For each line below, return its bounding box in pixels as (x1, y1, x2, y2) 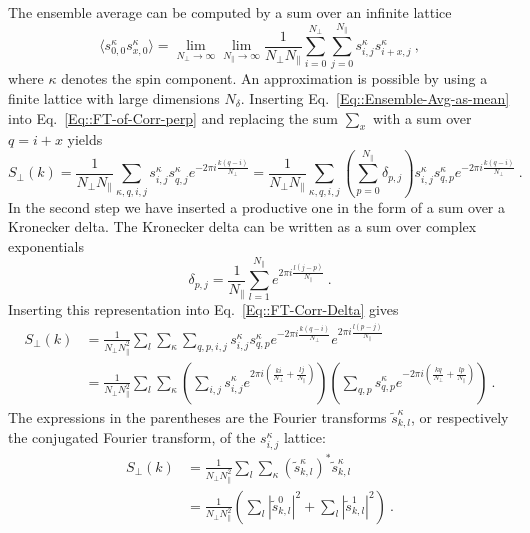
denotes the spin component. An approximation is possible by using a (61, 68, 488, 89)
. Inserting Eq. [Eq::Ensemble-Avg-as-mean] (240, 87, 510, 108)
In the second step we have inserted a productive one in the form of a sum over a (8, 196, 506, 217)
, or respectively (411, 406, 509, 427)
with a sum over (373, 107, 472, 128)
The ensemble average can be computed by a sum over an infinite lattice (8, 2, 452, 22)
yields (67, 129, 103, 150)
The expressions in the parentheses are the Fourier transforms (8, 406, 387, 427)
